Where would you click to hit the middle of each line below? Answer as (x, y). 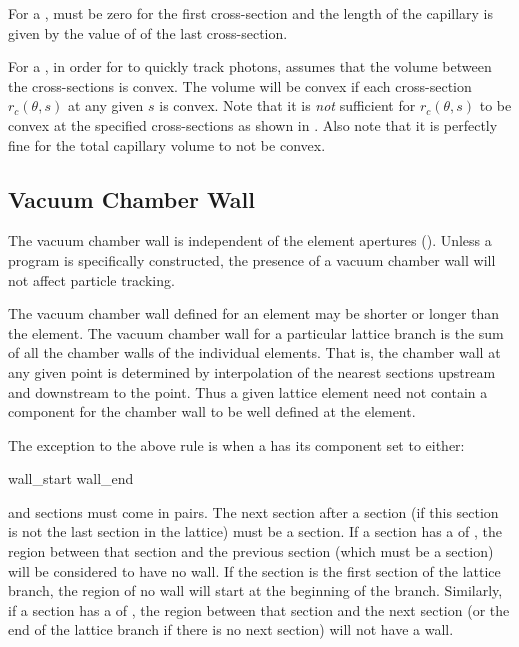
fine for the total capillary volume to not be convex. (167, 144)
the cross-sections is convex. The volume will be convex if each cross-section (240, 85)
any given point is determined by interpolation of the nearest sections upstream (252, 371)
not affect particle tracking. (91, 279)
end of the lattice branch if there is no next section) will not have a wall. (231, 629)
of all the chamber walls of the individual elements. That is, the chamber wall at (254, 352)
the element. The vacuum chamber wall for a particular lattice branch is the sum (256, 332)
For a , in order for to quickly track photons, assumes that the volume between (250, 66)
